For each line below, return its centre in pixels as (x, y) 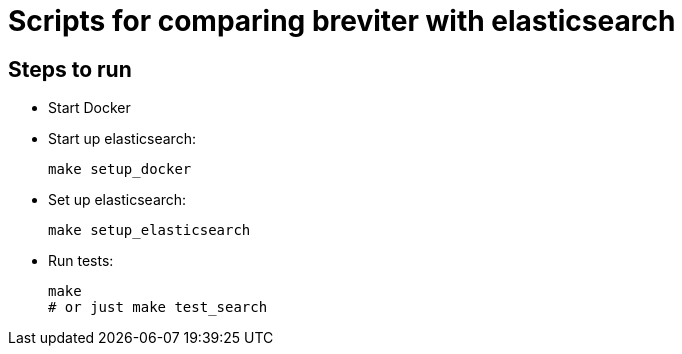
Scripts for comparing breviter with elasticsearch (342, 21)
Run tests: (81, 261)
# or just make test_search (158, 307)
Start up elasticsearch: (122, 139)
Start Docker (89, 108)
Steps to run (70, 69)
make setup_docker (120, 169)
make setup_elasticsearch (149, 230)
